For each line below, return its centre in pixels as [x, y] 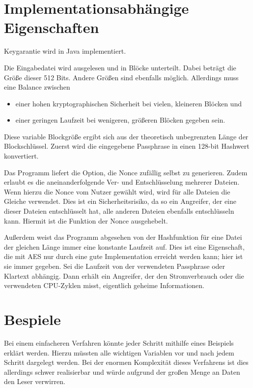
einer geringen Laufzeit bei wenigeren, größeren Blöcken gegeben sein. [120, 120]
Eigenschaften [52, 27]
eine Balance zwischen [37, 87]
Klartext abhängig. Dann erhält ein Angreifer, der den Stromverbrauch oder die [124, 275]
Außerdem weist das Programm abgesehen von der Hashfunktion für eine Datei [123, 237]
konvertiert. [21, 156]
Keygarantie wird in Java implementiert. [65, 51]
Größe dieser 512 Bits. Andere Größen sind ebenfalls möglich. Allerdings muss [121, 77]
